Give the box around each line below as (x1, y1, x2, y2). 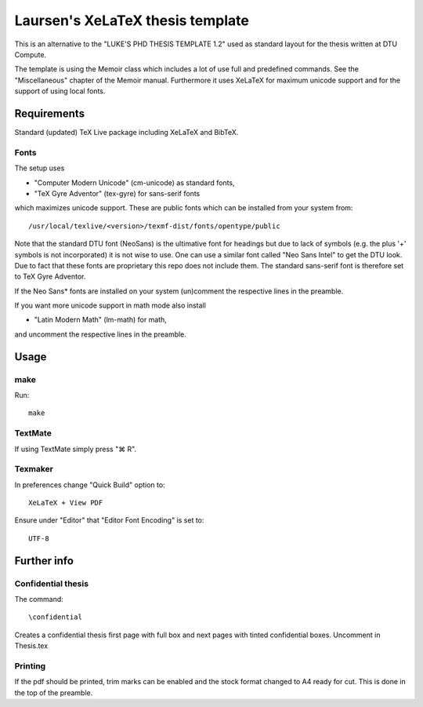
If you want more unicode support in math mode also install (14, 301, 207, 310)
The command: (14, 595, 64, 603)
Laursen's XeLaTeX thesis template (14, 12, 250, 29)
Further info (14, 554, 74, 567)
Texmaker (14, 464, 54, 475)
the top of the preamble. (14, 687, 93, 698)
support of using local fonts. (14, 86, 106, 96)
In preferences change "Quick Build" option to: (14, 479, 165, 490)
